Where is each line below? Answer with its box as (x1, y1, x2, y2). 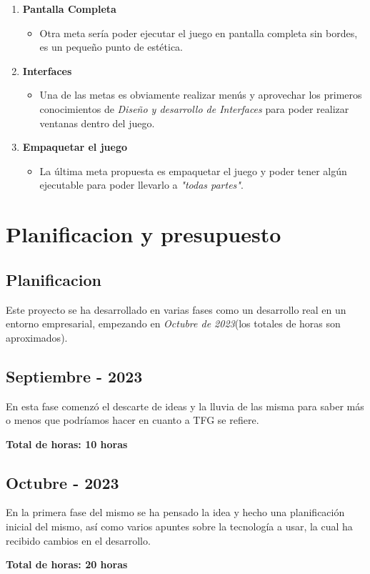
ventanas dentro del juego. (39, 115, 155, 130)
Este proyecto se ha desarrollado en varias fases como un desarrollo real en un (6, 302, 346, 317)
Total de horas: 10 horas (6, 436, 128, 451)
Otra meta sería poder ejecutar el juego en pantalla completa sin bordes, (39, 25, 358, 40)
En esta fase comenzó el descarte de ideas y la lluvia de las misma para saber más (6, 398, 364, 413)
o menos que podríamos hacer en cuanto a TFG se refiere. (6, 412, 259, 427)
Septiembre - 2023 (6, 365, 143, 387)
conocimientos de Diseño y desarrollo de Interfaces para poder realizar (39, 101, 349, 116)
